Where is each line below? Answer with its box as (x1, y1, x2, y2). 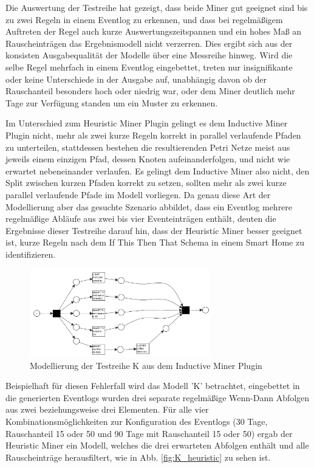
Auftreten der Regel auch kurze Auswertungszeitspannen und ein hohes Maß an (5, 25, 302, 38)
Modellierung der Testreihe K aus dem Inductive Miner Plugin (30, 359, 262, 371)
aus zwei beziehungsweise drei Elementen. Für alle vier (5, 403, 209, 416)
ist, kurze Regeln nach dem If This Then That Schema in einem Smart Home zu (5, 236, 304, 249)
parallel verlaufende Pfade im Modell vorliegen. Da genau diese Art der (5, 188, 271, 201)
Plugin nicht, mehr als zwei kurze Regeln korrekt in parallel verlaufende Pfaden (5, 128, 301, 141)
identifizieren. (5, 247, 56, 260)
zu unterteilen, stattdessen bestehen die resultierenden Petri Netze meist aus (5, 140, 290, 153)
